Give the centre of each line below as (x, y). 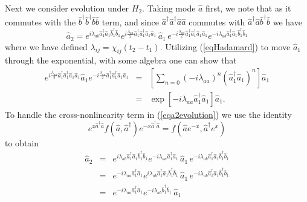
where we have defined (46, 46)
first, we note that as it (248, 8)
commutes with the (40, 21)
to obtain (22, 142)
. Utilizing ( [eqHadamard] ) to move (225, 46)
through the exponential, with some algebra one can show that (121, 60)
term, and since (131, 21)
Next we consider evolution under (67, 8)
